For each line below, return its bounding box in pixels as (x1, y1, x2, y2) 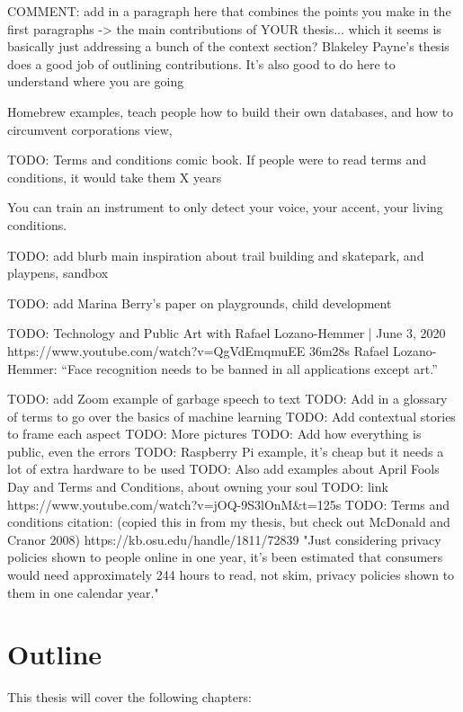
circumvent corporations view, (7, 120, 173, 138)
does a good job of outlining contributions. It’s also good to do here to (7, 54, 396, 73)
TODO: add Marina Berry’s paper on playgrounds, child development (7, 293, 392, 312)
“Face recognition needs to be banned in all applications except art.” (61, 359, 438, 378)
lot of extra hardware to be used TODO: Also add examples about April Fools (7, 459, 440, 478)
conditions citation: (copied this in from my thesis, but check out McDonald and (7, 512, 450, 531)
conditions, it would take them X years (7, 167, 222, 186)
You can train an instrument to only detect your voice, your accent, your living (7, 198, 443, 217)
